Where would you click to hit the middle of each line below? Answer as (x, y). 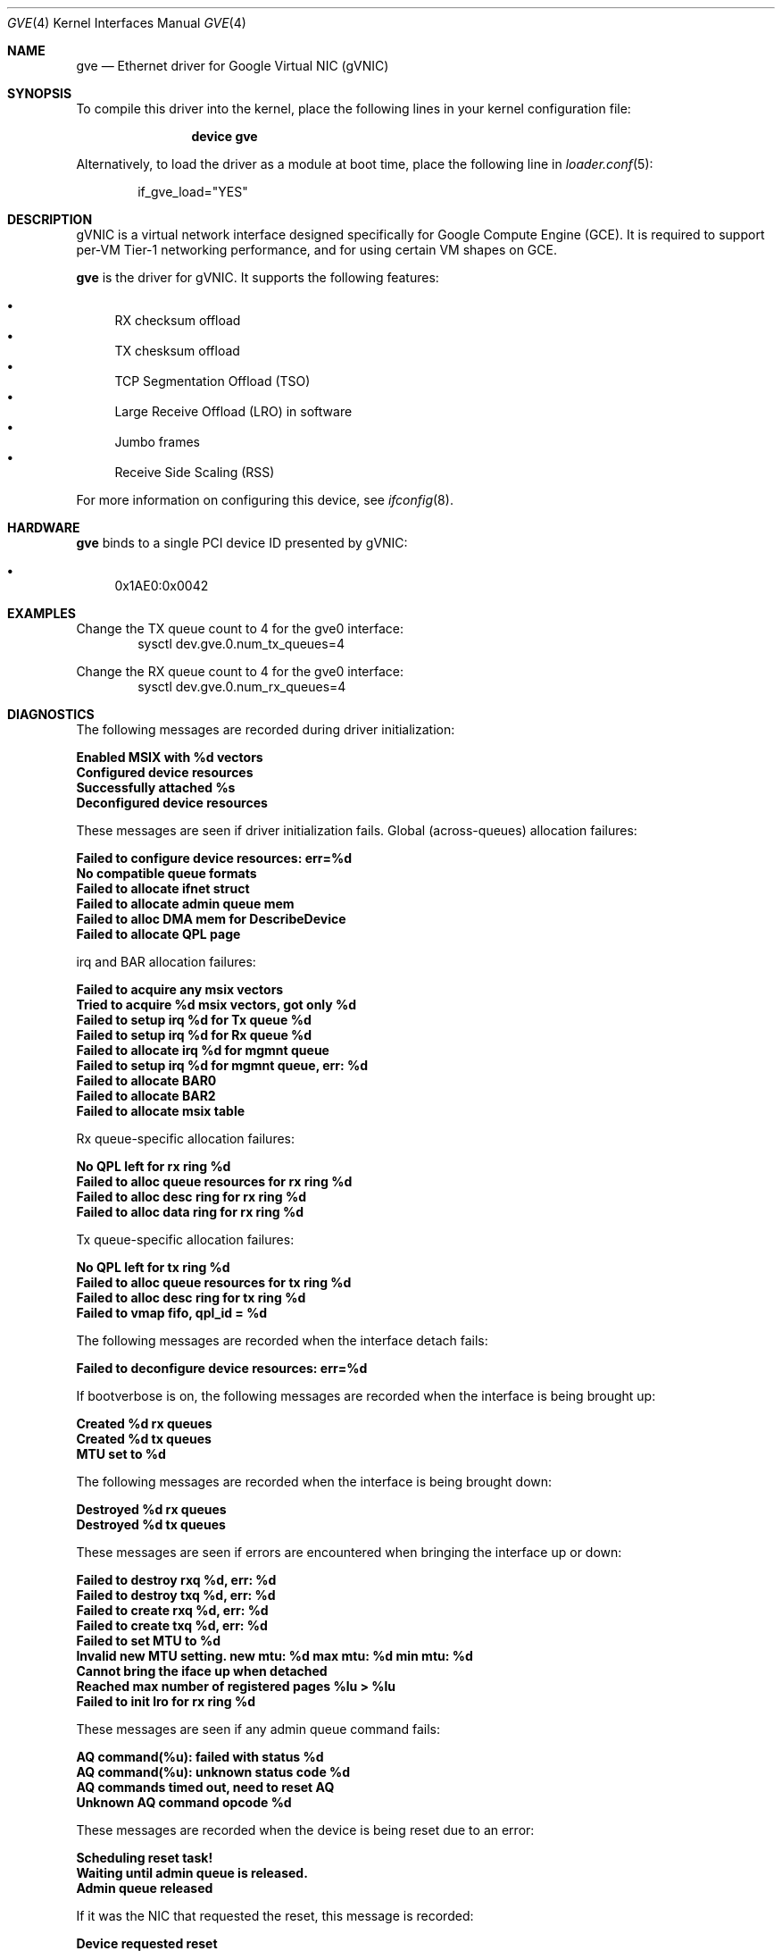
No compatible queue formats (166, 873)
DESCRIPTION (50, 219)
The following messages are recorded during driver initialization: (266, 729)
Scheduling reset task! (145, 1858)
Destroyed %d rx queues (151, 1509)
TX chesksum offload (177, 351)
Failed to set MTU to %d (148, 1641)
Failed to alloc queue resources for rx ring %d (214, 1181)
